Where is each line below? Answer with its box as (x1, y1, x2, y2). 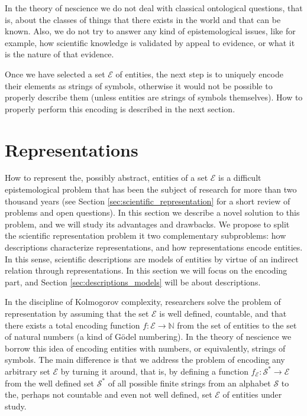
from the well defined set (5, 376, 94, 389)
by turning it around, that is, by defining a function (60, 365, 248, 377)
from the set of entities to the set (177, 318, 297, 331)
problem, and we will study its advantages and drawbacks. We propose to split (5, 217, 290, 230)
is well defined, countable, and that (159, 307, 287, 319)
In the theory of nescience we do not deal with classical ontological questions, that (5, 2, 303, 14)
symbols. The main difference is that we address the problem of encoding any (5, 353, 285, 366)
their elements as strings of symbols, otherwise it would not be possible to (5, 79, 273, 92)
